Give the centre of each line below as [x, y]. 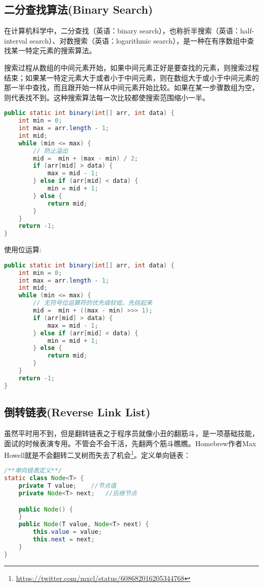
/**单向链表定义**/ [33, 471]
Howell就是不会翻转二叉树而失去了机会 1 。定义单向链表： [97, 454]
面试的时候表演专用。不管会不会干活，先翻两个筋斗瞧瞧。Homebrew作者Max [130, 443]
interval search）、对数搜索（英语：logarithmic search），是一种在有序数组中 [126, 40]
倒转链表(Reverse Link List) [77, 412]
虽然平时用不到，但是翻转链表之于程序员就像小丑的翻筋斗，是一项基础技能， [131, 433]
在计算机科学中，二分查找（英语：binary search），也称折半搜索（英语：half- [129, 31]
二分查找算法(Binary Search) [79, 9]
